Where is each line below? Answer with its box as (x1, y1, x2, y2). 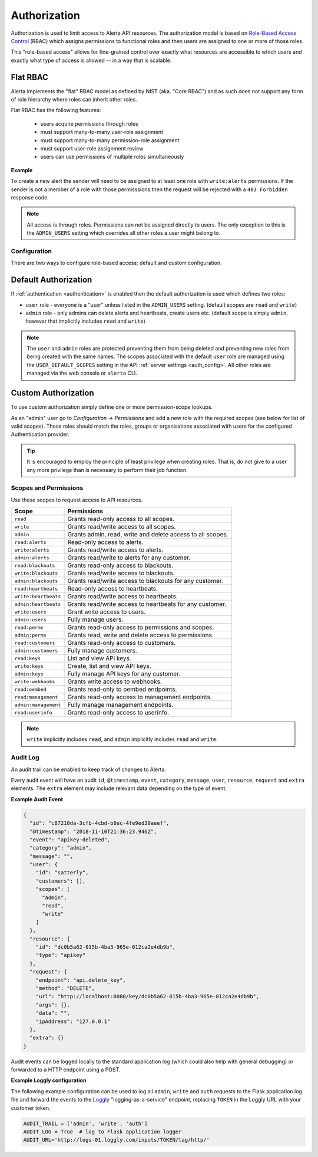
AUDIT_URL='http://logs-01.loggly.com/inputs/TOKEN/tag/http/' (23, 1136, 210, 1143)
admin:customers (14, 647, 58, 654)
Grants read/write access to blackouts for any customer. (67, 577, 224, 585)
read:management (14, 694, 58, 700)
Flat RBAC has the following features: (11, 107, 101, 114)
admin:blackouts (14, 578, 58, 584)
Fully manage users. (67, 615, 124, 624)
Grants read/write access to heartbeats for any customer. (67, 600, 227, 608)
